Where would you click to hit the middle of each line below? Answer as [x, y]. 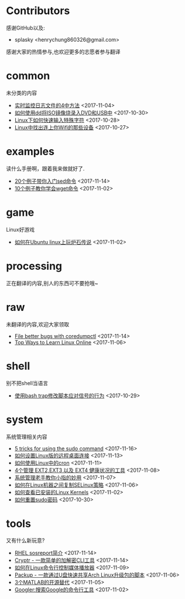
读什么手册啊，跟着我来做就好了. [45, 168]
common [28, 76]
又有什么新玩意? [25, 541]
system [25, 419]
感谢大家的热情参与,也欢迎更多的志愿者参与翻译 [64, 52]
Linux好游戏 [20, 229]
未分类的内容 [21, 93]
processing [34, 266]
